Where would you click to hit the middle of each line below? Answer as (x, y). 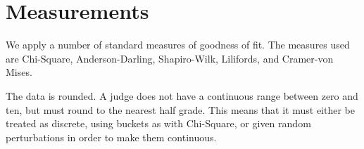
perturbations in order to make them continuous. (111, 137)
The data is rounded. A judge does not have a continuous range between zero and (182, 95)
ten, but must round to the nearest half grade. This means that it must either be (180, 109)
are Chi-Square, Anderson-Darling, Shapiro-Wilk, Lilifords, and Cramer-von (170, 58)
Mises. (19, 72)
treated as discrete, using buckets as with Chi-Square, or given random (158, 123)
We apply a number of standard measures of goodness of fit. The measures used (178, 45)
